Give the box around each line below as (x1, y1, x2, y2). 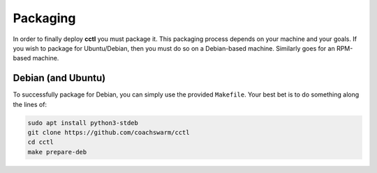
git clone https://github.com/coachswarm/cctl (27, 129, 190, 136)
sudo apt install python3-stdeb (27, 119, 139, 126)
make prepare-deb (27, 148, 87, 156)
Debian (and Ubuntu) (13, 72, 106, 84)
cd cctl (27, 138, 54, 146)
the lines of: (13, 100, 47, 108)
